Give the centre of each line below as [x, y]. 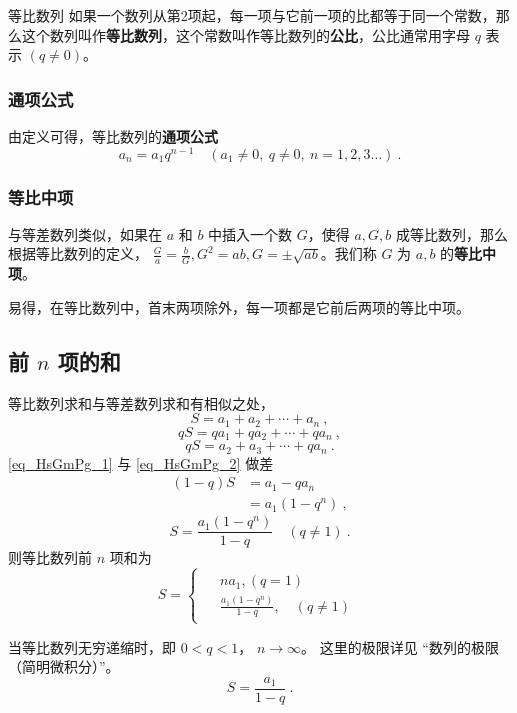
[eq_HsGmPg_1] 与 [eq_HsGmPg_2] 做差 [141, 462]
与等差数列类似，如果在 [85, 233]
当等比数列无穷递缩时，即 [92, 646]
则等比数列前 [50, 557]
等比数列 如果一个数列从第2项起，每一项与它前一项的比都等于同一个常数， [252, 15]
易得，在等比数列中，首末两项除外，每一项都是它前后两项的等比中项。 [239, 306]
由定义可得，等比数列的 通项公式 [113, 136]
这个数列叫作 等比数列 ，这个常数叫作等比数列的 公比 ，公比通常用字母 [245, 34]
